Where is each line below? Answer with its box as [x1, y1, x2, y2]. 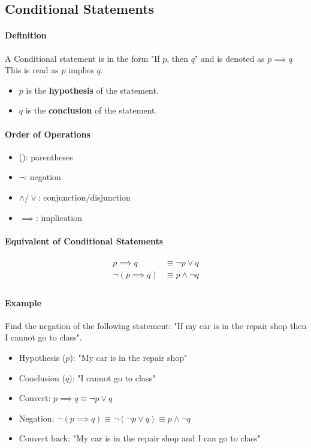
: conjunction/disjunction [38, 190, 131, 203]
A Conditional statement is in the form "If [5, 52, 160, 64]
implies [68, 64, 94, 76]
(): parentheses [19, 150, 73, 163]
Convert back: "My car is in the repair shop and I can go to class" [19, 432, 261, 444]
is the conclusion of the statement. [25, 104, 158, 117]
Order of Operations [5, 127, 90, 140]
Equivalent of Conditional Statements [5, 234, 164, 247]
